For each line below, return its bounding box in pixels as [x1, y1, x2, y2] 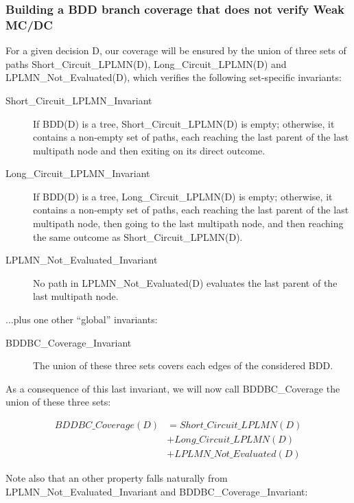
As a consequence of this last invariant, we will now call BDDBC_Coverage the [5, 381, 340, 395]
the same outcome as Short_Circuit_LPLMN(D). [33, 229, 243, 244]
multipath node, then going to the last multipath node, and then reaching [33, 216, 344, 231]
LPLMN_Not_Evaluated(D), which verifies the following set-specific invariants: [5, 70, 342, 84]
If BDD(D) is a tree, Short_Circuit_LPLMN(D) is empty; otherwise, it [33, 116, 335, 130]
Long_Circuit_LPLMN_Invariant [5, 166, 150, 180]
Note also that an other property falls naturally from [5, 471, 228, 485]
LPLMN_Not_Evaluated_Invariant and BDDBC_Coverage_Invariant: [5, 484, 308, 498]
